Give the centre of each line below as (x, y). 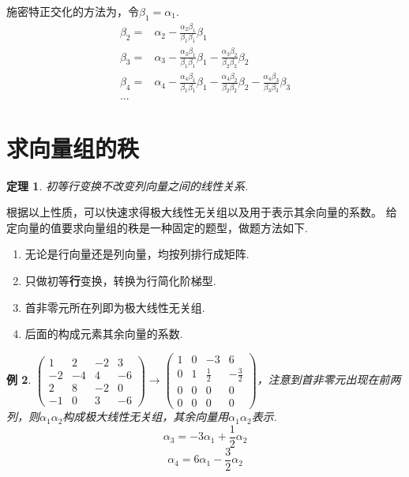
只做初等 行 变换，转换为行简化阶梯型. (120, 281)
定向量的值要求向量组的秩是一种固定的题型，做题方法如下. (157, 227)
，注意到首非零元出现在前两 (329, 379)
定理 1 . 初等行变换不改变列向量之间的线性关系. (128, 185)
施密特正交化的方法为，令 (73, 11)
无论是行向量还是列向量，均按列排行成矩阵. (137, 254)
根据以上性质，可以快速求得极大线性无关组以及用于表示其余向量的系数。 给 (202, 212)
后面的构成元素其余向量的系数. (104, 334)
